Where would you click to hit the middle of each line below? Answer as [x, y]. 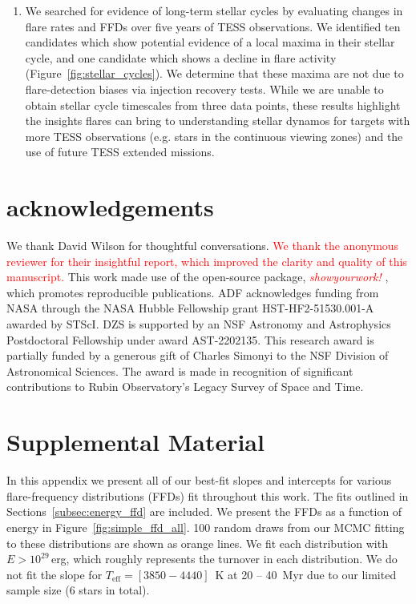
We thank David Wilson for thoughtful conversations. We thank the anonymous [203, 246]
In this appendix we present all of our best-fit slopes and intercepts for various [199, 480]
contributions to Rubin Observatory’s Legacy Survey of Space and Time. [185, 387]
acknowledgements [110, 207]
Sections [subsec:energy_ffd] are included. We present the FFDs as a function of [204, 511]
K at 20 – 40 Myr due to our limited [306, 574]
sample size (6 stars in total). [78, 590]
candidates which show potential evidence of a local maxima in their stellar [210, 42]
